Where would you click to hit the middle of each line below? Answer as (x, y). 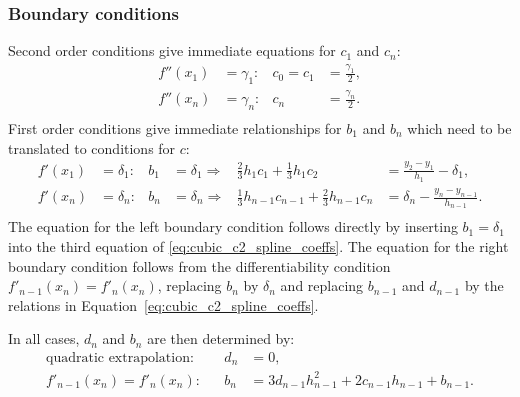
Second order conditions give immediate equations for (172, 50)
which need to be (459, 128)
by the (484, 285)
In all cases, (44, 338)
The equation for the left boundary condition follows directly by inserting (233, 226)
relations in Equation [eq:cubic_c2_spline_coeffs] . (163, 304)
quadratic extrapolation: (119, 357)
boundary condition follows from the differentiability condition (199, 265)
